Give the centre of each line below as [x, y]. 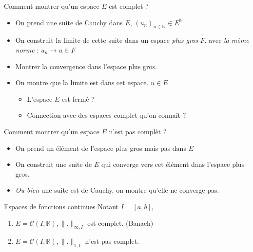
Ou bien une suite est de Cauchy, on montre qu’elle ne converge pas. [117, 190]
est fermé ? [78, 99]
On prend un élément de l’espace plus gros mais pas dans [101, 148]
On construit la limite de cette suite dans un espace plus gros [107, 40]
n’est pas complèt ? [138, 131]
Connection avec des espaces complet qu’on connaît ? [107, 115]
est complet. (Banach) [120, 223]
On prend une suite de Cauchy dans [69, 22]
